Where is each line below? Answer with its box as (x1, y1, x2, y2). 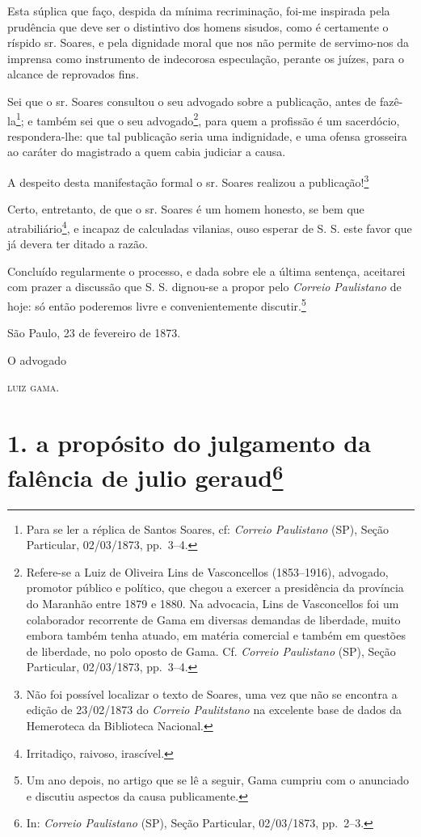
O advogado (7, 351, 67, 368)
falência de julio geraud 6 (7, 458, 284, 494)
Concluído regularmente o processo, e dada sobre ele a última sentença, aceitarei (7, 262, 406, 279)
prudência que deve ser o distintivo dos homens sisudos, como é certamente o (7, 18, 389, 35)
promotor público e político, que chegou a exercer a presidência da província (26, 579, 404, 596)
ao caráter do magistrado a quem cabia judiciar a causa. (7, 143, 286, 160)
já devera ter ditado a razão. (7, 235, 148, 252)
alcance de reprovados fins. (7, 66, 139, 82)
